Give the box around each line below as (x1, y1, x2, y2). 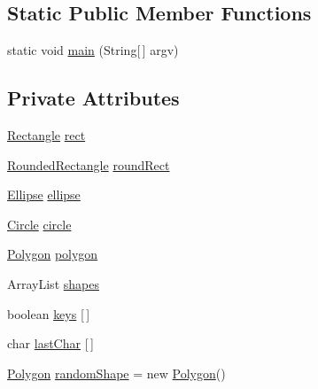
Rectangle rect (7, 126, 86, 144)
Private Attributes (7, 84, 180, 112)
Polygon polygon (7, 245, 98, 263)
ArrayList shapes (7, 274, 99, 292)
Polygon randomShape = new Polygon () (7, 363, 226, 382)
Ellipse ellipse (7, 185, 81, 204)
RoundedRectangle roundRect (7, 155, 170, 174)
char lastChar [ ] (7, 334, 94, 353)
